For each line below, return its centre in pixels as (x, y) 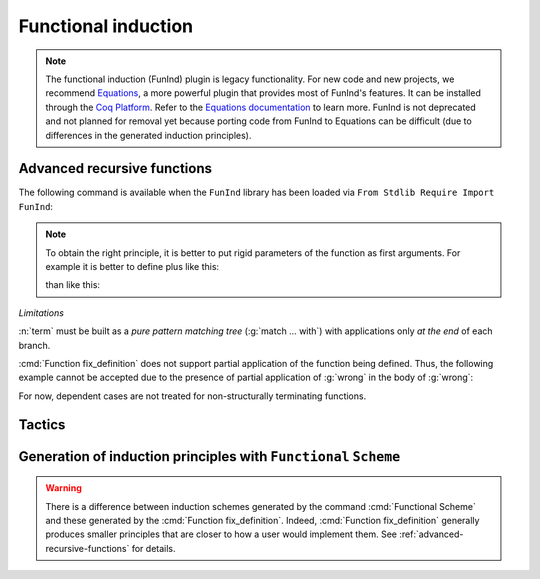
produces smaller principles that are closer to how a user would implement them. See (221, 534)
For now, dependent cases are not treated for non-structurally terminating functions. (192, 396)
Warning (63, 488)
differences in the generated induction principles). (148, 135)
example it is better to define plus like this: (132, 266)
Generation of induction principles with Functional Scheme (209, 456)
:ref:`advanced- (431, 534)
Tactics (42, 424)
